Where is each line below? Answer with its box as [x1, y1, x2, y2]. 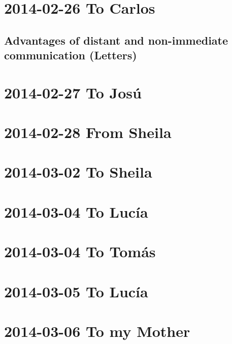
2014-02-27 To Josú [4, 82, 142, 102]
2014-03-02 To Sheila [4, 161, 152, 182]
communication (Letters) [4, 47, 137, 63]
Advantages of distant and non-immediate [4, 32, 228, 48]
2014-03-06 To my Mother [4, 320, 190, 341]
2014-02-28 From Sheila [4, 122, 172, 143]
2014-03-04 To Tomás [4, 241, 156, 262]
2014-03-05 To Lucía [4, 281, 148, 301]
